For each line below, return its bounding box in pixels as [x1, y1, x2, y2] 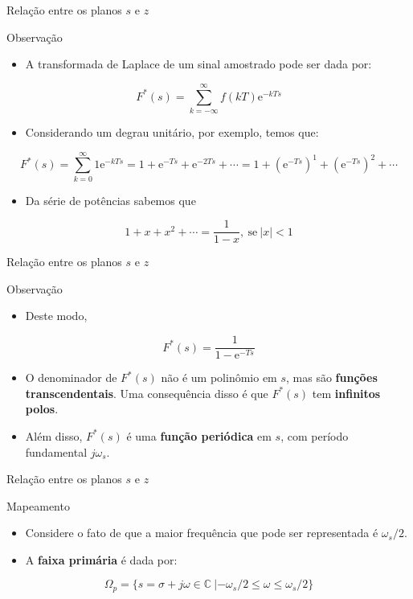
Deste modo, [25, 307, 88, 324]
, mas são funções [286, 369, 378, 386]
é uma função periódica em [126, 427, 272, 444]
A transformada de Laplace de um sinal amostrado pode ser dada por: [25, 55, 372, 72]
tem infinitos [312, 384, 381, 401]
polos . [25, 400, 59, 417]
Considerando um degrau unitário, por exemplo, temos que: [25, 123, 319, 140]
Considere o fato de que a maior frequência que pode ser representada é [25, 524, 378, 541]
